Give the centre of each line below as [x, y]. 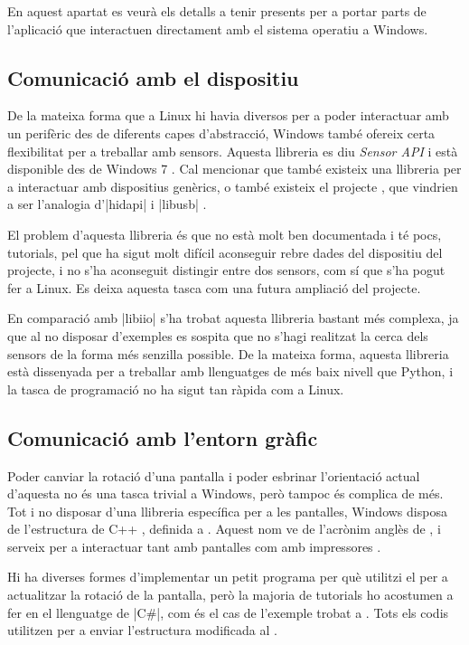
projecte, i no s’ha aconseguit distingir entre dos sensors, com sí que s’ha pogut [226, 270]
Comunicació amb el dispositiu [153, 77]
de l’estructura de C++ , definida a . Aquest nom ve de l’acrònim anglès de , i [224, 529]
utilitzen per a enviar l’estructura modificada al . [142, 630]
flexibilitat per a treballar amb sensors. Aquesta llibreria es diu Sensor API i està [233, 151]
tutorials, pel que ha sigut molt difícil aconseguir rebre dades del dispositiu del [225, 252]
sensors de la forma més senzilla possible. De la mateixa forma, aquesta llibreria [228, 353]
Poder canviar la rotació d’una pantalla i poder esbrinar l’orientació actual [214, 475]
